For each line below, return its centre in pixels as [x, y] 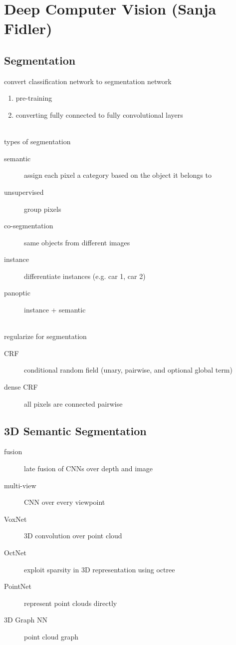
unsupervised [24, 192]
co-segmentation [29, 226]
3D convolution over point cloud [73, 536]
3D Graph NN [26, 620]
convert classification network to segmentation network [88, 81]
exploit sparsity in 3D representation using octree [100, 569]
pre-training [34, 98]
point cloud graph [51, 636]
